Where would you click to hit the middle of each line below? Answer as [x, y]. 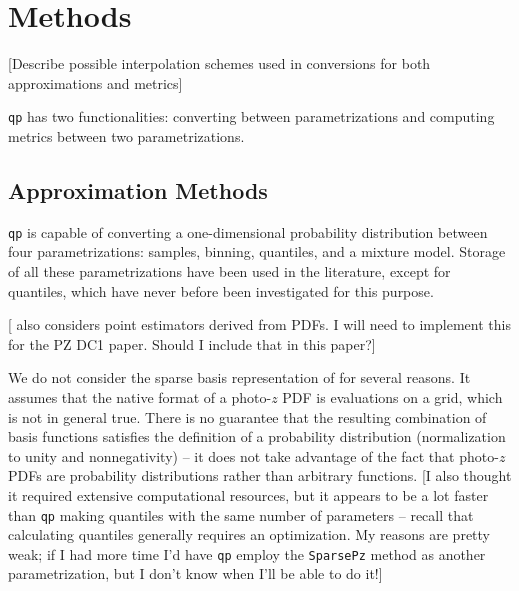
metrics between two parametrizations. [126, 135]
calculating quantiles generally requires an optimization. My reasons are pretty [249, 534]
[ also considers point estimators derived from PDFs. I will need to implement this [259, 324]
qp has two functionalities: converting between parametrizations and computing [251, 116]
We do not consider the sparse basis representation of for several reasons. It [239, 377]
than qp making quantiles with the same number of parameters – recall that [241, 514]
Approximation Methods [138, 189]
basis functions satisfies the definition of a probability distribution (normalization [257, 436]
